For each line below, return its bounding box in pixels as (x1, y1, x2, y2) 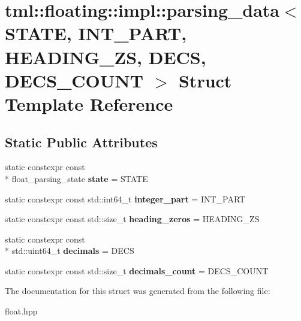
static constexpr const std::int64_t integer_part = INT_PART (5, 192, 246, 205)
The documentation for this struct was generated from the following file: (5, 284, 270, 297)
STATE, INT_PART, (5, 21, 187, 46)
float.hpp (5, 305, 38, 317)
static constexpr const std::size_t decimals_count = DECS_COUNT (5, 264, 269, 277)
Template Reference (5, 91, 173, 116)
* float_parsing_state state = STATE (5, 172, 148, 184)
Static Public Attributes (5, 132, 158, 151)
